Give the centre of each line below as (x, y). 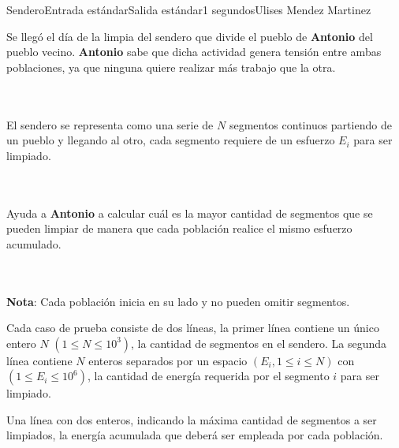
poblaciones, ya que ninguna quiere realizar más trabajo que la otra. (171, 67)
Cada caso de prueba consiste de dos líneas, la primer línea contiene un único (193, 328)
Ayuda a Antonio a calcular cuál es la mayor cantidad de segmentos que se (190, 213)
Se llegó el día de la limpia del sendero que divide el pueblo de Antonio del (190, 36)
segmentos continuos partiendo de (310, 124)
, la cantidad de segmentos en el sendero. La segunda (259, 343)
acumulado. (34, 243)
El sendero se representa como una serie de (110, 124)
